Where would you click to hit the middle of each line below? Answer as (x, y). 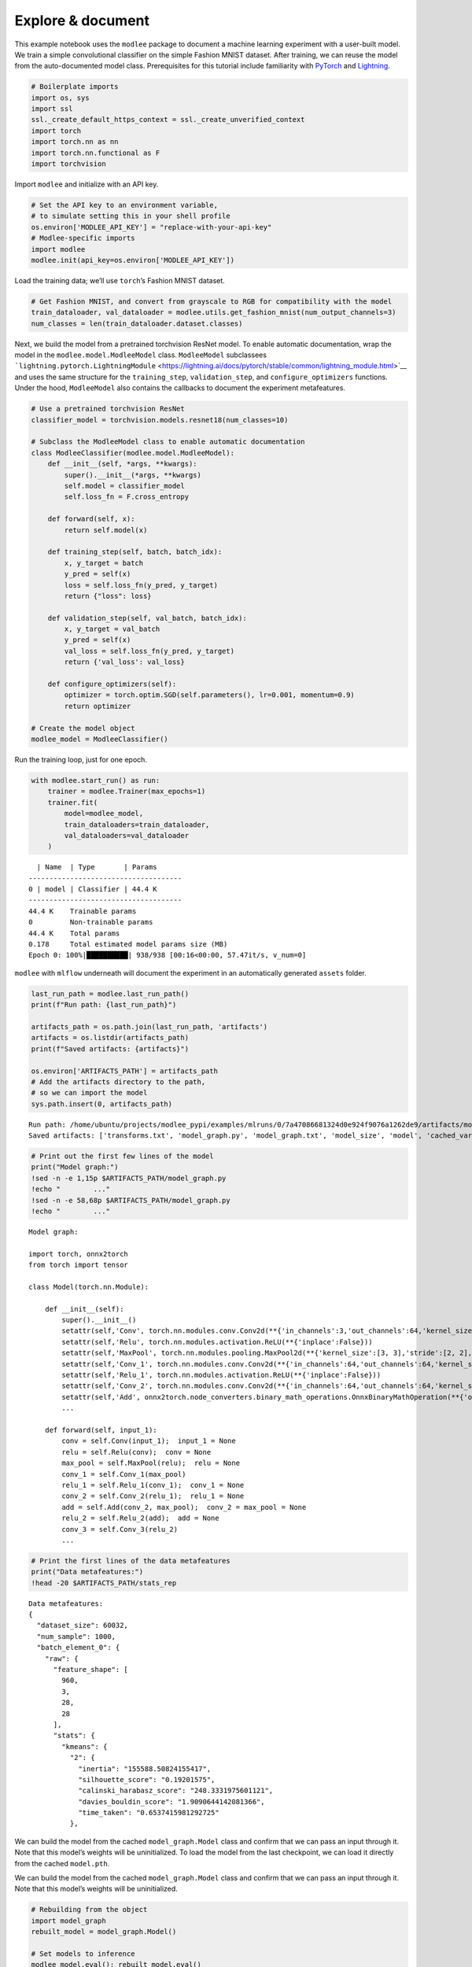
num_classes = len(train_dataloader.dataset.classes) (137, 323)
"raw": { (61, 1659)
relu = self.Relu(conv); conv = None (136, 1452)
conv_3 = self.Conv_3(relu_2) (120, 1529)
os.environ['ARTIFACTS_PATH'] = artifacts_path (124, 1071)
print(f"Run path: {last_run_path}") (104, 1005)
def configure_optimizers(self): (112, 684)
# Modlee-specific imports (83, 238)
